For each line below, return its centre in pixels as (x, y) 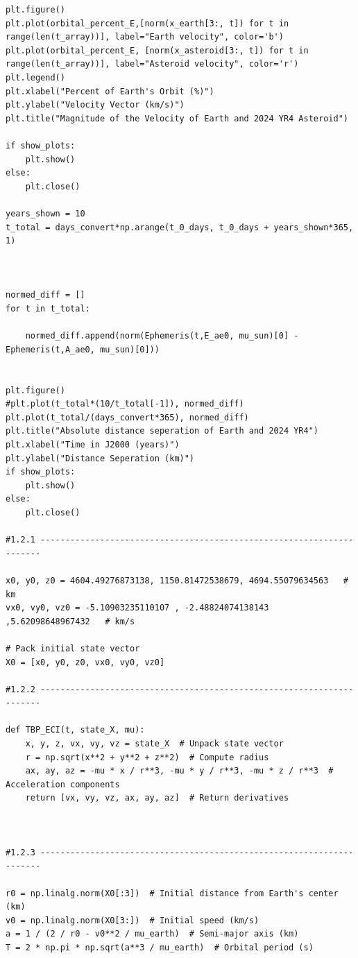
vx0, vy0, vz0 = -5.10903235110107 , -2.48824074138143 (137, 608)
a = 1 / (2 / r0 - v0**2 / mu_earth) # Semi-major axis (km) (152, 934)
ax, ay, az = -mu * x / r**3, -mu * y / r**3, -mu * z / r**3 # (179, 771)
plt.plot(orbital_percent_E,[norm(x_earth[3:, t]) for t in (147, 23)
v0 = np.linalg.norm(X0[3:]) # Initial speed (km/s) (133, 920)
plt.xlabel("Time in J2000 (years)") (93, 445)
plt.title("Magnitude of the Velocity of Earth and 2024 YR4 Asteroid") (177, 118)
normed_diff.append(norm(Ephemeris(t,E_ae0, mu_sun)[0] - (162, 336)
